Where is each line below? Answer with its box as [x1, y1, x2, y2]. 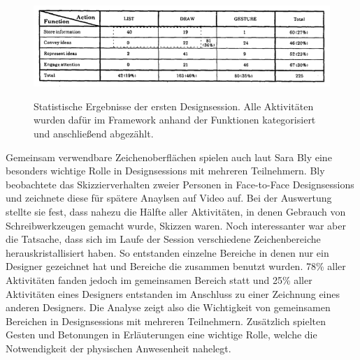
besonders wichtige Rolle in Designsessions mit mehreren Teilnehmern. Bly [6, 163, 325, 178]
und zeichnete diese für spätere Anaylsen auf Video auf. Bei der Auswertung [6, 190, 332, 205]
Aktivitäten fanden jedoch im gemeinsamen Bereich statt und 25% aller [6, 272, 312, 287]
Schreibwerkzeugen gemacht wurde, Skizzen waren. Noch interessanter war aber [6, 218, 346, 232]
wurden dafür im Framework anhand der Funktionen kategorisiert [34, 112, 316, 127]
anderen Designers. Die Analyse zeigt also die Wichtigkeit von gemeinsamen [6, 300, 331, 315]
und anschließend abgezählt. [34, 126, 154, 141]
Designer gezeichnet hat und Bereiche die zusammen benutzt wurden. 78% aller [6, 259, 346, 273]
